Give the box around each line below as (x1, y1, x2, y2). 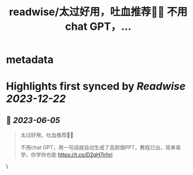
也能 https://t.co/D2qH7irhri (46, 151, 113, 158)
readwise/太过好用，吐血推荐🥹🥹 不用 (9, 5, 188, 19)
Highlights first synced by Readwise (6, 80, 186, 93)
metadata (6, 53, 54, 66)
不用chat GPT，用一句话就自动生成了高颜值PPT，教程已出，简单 (20, 144, 176, 151)
